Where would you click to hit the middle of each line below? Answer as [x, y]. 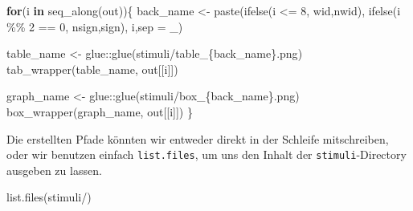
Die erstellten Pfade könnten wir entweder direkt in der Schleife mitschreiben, [198, 138]
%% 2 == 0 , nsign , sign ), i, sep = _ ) [95, 26]
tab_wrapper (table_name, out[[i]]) [92, 69]
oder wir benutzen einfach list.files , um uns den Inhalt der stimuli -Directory [206, 154]
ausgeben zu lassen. [54, 170]
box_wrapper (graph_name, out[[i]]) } [100, 111]
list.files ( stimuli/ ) [49, 197]
